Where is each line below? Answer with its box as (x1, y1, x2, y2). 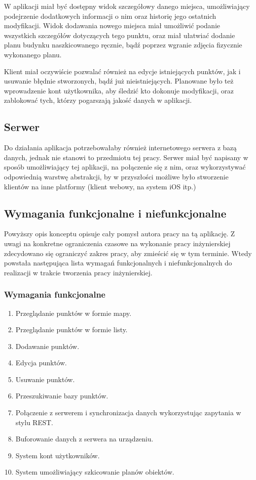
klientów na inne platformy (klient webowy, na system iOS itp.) (4, 181, 196, 191)
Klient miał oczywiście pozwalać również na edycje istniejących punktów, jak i (4, 66, 241, 76)
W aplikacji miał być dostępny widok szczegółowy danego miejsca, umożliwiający (4, 1, 250, 11)
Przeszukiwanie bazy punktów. (15, 391, 109, 401)
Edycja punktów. (15, 357, 67, 368)
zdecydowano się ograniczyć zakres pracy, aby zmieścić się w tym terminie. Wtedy (4, 248, 252, 258)
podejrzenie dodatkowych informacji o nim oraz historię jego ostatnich (4, 10, 217, 21)
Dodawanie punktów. (15, 341, 79, 351)
